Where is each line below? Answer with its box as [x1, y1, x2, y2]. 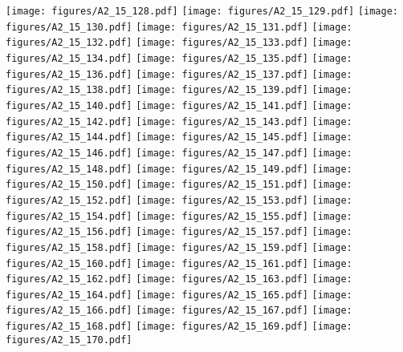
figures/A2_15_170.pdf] [6, 334, 132, 346]
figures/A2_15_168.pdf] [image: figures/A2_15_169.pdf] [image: [6, 321, 352, 333]
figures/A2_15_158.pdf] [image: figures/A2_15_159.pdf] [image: [6, 241, 352, 253]
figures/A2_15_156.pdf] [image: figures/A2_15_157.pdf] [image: [6, 226, 352, 238]
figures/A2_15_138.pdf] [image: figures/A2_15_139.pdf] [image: [6, 84, 352, 96]
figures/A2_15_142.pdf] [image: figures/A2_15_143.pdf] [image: [6, 115, 352, 127]
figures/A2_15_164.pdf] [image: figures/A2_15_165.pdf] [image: [6, 289, 352, 301]
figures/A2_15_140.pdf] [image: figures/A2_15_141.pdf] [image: [6, 99, 352, 111]
